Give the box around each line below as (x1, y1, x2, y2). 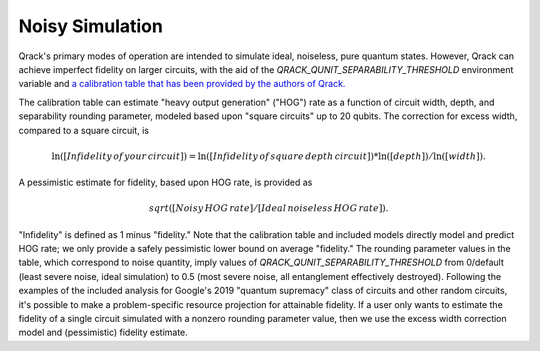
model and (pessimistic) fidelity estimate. (18, 326, 189, 339)
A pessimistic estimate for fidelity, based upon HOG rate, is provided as (18, 176, 313, 189)
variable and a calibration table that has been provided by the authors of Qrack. (18, 78, 346, 90)
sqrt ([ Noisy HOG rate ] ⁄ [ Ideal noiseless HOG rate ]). (148, 203, 389, 214)
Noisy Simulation (18, 15, 164, 37)
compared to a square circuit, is (18, 124, 150, 136)
